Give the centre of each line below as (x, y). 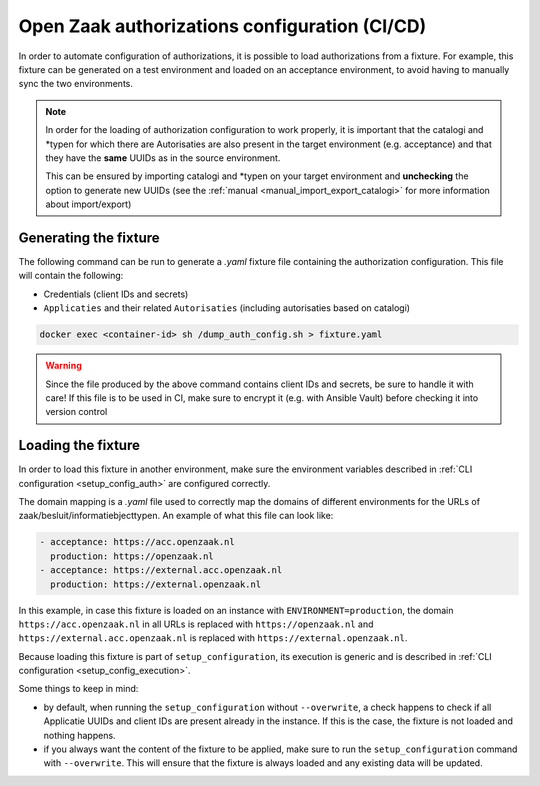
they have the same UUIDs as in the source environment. (163, 157)
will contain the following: (71, 276)
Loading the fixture (79, 445)
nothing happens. (79, 735)
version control (76, 412)
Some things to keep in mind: (78, 689)
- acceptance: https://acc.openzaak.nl (137, 542)
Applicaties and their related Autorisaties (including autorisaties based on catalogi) (226, 308)
